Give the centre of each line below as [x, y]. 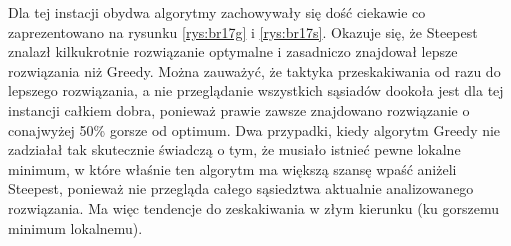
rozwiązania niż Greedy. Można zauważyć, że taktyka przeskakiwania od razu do [254, 70]
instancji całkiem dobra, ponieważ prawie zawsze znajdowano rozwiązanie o [239, 109]
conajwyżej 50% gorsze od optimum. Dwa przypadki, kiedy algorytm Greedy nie [254, 129]
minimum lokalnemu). [75, 227]
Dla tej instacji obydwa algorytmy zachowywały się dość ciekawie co [217, 12]
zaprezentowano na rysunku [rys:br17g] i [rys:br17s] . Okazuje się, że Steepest [243, 31]
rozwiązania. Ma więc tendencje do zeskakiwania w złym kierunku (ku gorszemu [254, 207]
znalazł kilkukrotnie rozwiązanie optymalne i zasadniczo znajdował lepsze [233, 51]
